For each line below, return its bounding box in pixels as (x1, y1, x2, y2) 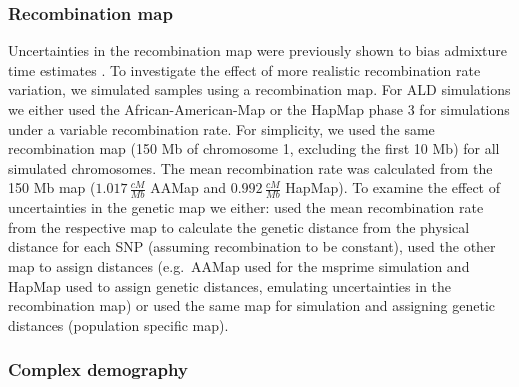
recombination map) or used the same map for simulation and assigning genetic (8, 295, 495, 316)
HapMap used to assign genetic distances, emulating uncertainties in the (8, 275, 452, 296)
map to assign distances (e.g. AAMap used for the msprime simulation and (8, 255, 470, 276)
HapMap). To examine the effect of (285, 177, 500, 198)
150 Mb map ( (8, 177, 96, 198)
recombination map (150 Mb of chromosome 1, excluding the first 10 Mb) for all (8, 138, 500, 159)
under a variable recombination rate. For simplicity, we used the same (8, 118, 435, 139)
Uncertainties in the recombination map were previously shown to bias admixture (8, 40, 508, 61)
